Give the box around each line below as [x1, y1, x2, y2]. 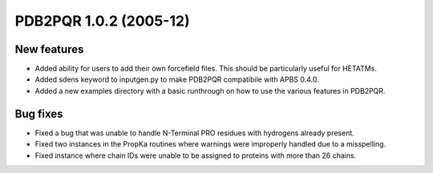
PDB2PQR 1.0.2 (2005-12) [14, 12, 190, 30]
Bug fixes [14, 107, 63, 120]
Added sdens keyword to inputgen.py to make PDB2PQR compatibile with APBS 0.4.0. [34, 74, 320, 84]
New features [14, 42, 84, 56]
